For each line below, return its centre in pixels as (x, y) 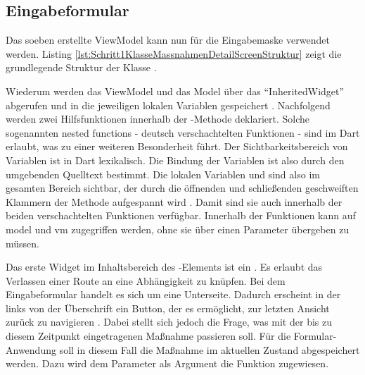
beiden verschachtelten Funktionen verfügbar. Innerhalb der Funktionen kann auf (181, 215)
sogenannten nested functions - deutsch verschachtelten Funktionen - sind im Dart (183, 132)
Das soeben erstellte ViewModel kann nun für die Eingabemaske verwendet (168, 40)
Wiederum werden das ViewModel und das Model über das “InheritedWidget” (175, 91)
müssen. (23, 243)
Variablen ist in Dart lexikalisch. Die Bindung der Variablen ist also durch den (175, 160)
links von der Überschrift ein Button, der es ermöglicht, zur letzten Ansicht (168, 308)
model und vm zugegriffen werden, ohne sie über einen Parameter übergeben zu (178, 229)
